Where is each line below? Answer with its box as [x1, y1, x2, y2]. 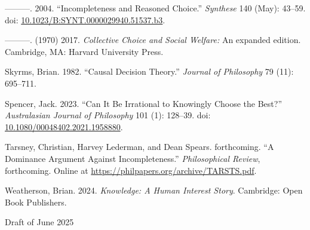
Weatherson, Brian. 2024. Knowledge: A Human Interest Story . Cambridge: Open [5, 184, 303, 197]
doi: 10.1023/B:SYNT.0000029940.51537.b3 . [5, 13, 165, 26]
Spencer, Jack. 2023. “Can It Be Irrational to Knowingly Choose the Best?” [5, 97, 283, 109]
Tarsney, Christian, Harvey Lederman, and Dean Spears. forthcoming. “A [5, 140, 274, 153]
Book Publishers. [5, 195, 67, 208]
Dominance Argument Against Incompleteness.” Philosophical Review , [5, 152, 260, 164]
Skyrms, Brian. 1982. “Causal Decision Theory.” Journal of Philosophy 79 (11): [5, 65, 294, 78]
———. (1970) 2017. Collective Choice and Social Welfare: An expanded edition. [5, 33, 301, 46]
